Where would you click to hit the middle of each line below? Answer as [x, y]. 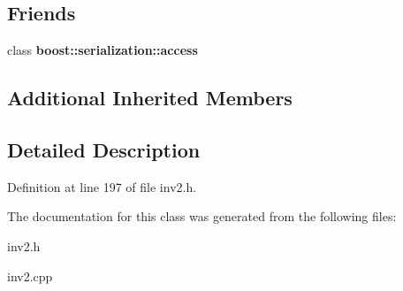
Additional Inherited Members [150, 98]
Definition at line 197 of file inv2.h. [102, 186]
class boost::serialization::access [103, 50]
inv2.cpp [30, 276]
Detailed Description [104, 149]
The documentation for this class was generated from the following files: [202, 216]
